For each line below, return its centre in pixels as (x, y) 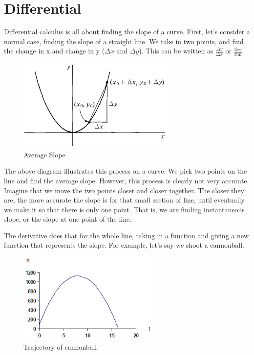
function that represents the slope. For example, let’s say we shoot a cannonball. (124, 245)
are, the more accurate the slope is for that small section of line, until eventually (124, 200)
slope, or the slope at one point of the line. (68, 219)
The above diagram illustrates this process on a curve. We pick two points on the (126, 171)
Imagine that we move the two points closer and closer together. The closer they (124, 190)
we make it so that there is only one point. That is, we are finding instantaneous (124, 209)
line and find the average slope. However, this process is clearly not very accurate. (127, 180)
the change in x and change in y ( (54, 51)
